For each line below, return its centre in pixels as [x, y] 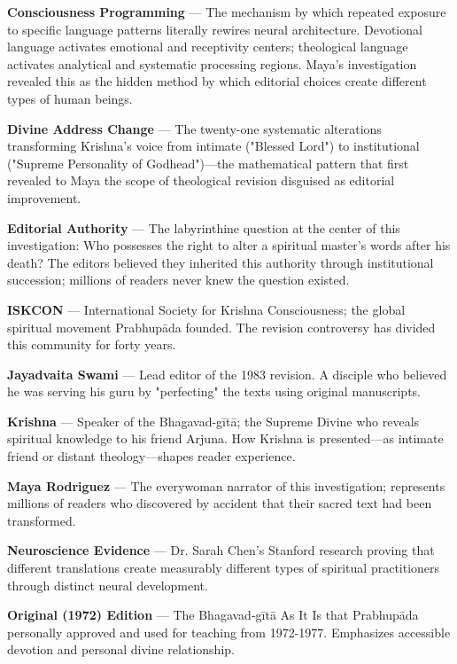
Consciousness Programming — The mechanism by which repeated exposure [227, 12]
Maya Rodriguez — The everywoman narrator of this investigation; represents [226, 485]
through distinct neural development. [108, 585]
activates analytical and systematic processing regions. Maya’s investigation [212, 63]
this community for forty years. [92, 344]
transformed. [42, 520]
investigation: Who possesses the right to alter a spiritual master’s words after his [229, 245]
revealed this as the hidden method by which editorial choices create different [217, 81]
